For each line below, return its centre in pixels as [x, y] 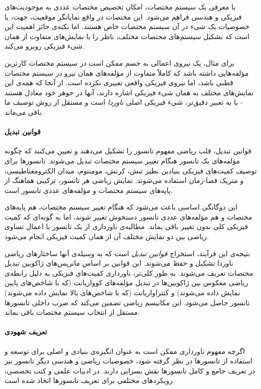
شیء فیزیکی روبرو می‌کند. [45, 46]
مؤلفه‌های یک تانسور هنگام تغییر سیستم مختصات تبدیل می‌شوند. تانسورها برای [122, 160]
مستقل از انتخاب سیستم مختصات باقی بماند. [72, 312]
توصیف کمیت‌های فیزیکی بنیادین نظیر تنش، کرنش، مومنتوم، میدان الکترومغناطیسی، [131, 170]
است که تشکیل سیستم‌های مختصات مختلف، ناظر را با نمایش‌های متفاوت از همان [127, 36]
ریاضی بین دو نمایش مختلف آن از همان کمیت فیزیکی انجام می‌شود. [107, 236]
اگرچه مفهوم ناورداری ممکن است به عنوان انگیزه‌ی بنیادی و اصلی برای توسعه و [125, 351]
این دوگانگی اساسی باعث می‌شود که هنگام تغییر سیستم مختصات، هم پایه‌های [121, 207]
